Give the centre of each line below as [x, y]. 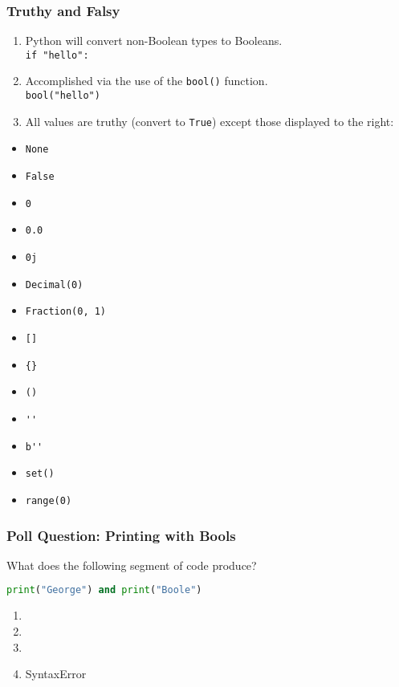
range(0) [49, 500]
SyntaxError [56, 674]
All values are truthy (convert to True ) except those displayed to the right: [210, 121]
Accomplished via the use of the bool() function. [147, 81]
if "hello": [57, 55]
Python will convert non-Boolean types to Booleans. [154, 41]
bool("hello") [63, 96]
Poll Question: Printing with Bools [121, 535]
